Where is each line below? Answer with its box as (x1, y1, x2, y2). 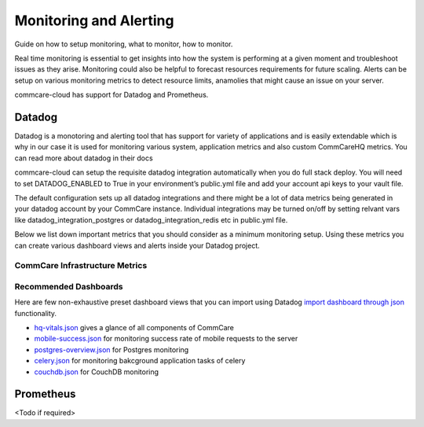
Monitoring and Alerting (14, 12, 174, 29)
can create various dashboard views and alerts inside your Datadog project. (14, 241, 261, 250)
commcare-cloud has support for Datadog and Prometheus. (14, 90, 209, 100)
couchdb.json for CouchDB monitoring (34, 366, 159, 377)
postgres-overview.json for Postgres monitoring (34, 344, 189, 354)
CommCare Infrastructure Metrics (14, 260, 148, 271)
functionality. (14, 308, 57, 318)
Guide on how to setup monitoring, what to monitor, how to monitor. (14, 39, 233, 49)
